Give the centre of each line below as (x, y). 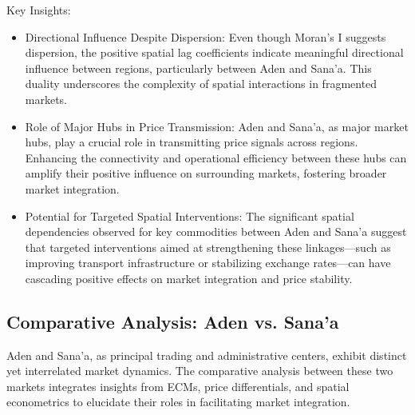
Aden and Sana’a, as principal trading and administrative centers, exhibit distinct (207, 355)
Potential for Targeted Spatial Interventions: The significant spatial (190, 215)
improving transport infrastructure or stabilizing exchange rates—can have (208, 263)
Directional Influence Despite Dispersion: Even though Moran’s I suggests (206, 36)
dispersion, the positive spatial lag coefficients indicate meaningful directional (214, 52)
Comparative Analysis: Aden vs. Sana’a (173, 321)
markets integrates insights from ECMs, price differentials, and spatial (178, 386)
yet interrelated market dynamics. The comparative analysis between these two (200, 371)
